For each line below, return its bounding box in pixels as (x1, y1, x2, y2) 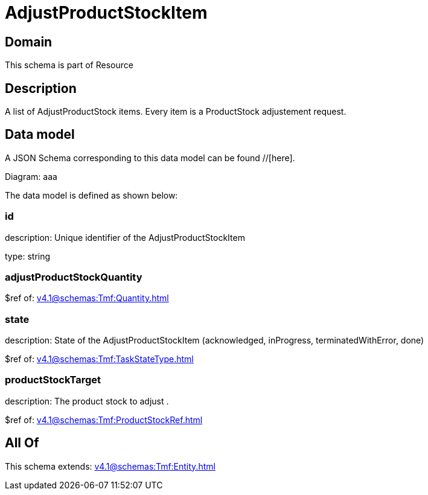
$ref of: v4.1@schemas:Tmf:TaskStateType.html (5, 354, 194, 365)
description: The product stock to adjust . (5, 395, 169, 406)
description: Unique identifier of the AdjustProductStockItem (5, 232, 245, 243)
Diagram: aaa (5, 171, 57, 182)
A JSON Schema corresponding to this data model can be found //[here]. (5, 152, 295, 163)
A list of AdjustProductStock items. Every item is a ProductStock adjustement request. (5, 106, 347, 117)
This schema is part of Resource (5, 60, 133, 71)
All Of (5, 435, 39, 451)
